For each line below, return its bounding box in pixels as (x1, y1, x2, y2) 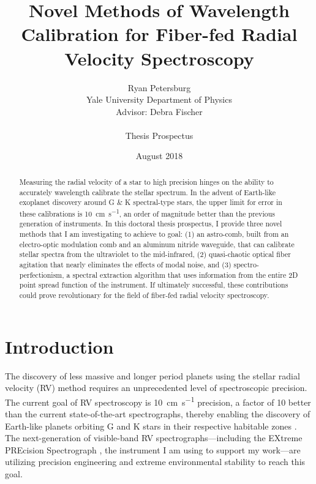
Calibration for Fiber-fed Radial (21, 21, 298, 47)
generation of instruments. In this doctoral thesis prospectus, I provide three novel (19, 218, 282, 229)
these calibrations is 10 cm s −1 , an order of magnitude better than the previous (19, 206, 275, 218)
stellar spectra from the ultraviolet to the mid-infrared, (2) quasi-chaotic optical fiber (19, 249, 291, 259)
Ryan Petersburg (127, 81, 191, 94)
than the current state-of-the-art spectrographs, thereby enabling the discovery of (5, 408, 310, 420)
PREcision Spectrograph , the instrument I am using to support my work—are (5, 443, 301, 456)
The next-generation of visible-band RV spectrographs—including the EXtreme (5, 431, 303, 444)
